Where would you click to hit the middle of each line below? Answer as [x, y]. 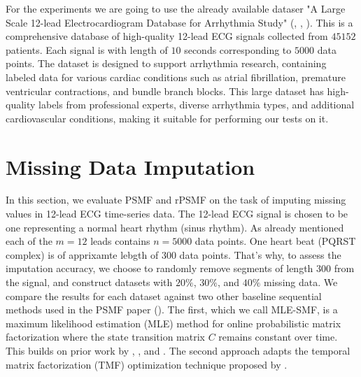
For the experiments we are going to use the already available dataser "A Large [176, 8]
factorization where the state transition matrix [105, 337]
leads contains [120, 241]
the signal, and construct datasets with [89, 282]
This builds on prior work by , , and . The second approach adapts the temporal [178, 350]
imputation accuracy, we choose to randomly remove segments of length [160, 268]
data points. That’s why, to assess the [260, 254]
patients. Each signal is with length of [87, 49]
